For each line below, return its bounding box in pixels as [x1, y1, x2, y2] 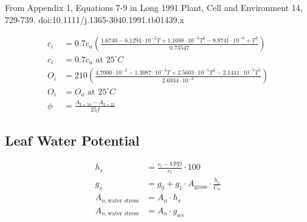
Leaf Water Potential [5, 130, 140, 149]
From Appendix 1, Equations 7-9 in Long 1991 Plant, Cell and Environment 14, [5, 1, 303, 13]
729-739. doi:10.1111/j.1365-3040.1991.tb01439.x [5, 13, 184, 25]
